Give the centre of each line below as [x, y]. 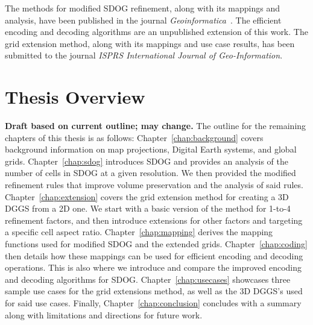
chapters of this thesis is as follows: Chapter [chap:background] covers [134, 137]
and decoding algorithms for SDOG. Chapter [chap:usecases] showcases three [148, 279]
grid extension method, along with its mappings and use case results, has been [150, 43]
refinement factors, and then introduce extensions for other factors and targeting [154, 220]
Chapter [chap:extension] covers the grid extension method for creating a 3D [147, 196]
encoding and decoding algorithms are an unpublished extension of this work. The [156, 32]
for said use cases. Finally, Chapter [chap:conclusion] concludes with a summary [153, 303]
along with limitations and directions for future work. [104, 314]
